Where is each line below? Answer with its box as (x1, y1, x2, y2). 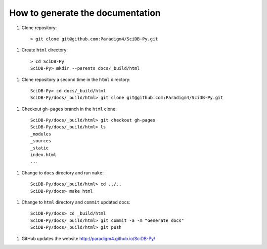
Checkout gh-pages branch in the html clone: (21, 106, 117, 112)
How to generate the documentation (9, 7, 161, 18)
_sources (30, 138, 51, 144)
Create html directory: (21, 47, 68, 53)
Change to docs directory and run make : (21, 169, 104, 175)
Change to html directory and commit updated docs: (21, 199, 131, 205)
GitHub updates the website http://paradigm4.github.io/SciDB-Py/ (21, 235, 155, 242)
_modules (30, 131, 51, 137)
